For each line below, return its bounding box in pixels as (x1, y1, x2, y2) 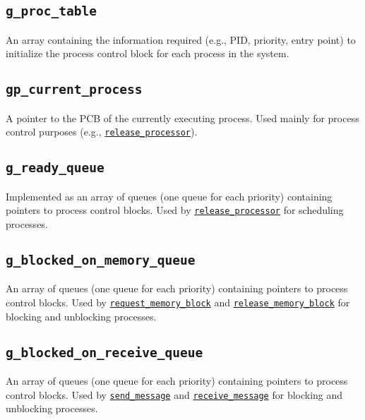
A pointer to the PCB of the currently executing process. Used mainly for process (6, 110, 359, 125)
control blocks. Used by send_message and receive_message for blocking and (6, 387, 343, 402)
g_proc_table (6, 4, 97, 19)
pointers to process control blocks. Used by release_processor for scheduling (6, 203, 344, 217)
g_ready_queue (6, 160, 104, 176)
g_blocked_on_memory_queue (6, 253, 196, 268)
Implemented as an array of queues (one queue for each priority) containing (6, 188, 333, 203)
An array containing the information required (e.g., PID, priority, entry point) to (6, 32, 356, 47)
